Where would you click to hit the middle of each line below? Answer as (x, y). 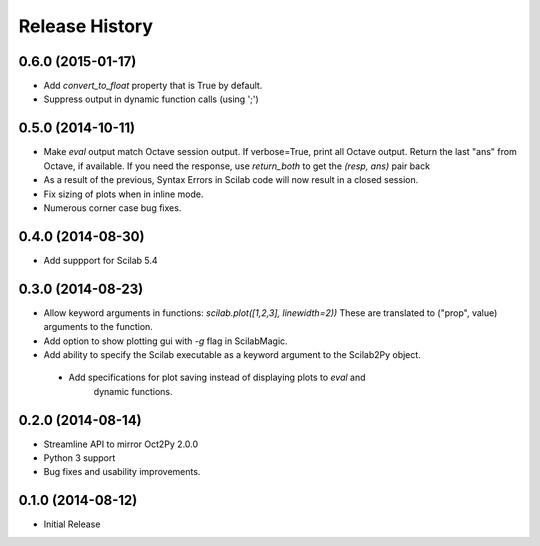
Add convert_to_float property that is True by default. (153, 86)
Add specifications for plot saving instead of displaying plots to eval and (217, 377)
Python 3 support (79, 457)
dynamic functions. (133, 391)
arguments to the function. (98, 327)
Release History (86, 26)
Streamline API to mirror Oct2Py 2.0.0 (121, 444)
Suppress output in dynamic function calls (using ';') (151, 99)
